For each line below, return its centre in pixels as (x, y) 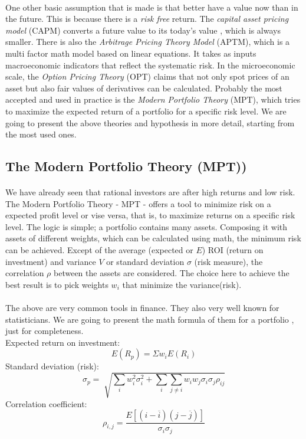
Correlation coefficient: (46, 403)
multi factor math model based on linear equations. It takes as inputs (131, 53)
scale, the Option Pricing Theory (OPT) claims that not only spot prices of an (147, 76)
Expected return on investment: (63, 342)
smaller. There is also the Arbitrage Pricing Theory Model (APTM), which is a (148, 42)
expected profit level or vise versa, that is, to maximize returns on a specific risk (150, 215)
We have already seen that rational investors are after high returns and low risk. (150, 192)
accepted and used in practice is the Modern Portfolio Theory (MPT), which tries (153, 99)
